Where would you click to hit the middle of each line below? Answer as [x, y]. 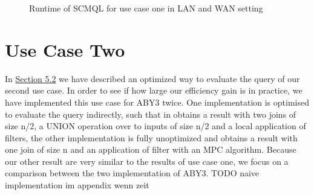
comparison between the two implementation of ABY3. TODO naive [132, 173]
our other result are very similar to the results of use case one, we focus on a [147, 161]
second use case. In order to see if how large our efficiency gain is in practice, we [154, 90]
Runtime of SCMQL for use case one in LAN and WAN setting [146, 8]
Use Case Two [65, 49]
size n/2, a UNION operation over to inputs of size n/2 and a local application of [155, 126]
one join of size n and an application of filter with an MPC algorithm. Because [151, 149]
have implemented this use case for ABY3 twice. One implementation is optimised [157, 102]
